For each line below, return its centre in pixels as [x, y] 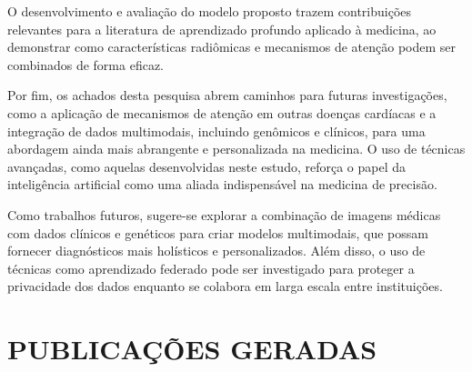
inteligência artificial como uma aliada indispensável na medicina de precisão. [222, 184]
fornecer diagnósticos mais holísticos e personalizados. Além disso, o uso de [216, 251]
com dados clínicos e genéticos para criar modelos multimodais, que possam [218, 232]
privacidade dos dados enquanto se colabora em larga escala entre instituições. [225, 286]
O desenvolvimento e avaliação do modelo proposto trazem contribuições [210, 11]
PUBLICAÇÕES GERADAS [192, 349]
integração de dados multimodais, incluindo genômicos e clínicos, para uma [216, 131]
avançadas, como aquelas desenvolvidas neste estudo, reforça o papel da [207, 166]
